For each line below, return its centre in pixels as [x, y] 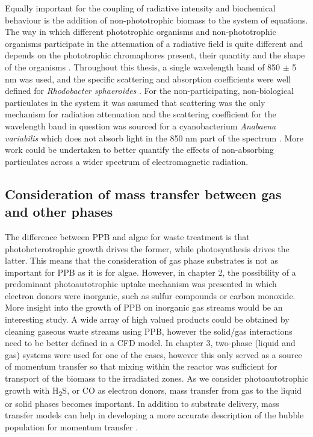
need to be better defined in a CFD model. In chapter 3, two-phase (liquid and [150, 343]
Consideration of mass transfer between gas [143, 194]
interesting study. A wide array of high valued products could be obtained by [147, 319]
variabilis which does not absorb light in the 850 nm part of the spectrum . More [154, 138]
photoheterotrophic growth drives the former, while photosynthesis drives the [147, 248]
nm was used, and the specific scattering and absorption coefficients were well [148, 79]
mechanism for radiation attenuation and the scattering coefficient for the [141, 114]
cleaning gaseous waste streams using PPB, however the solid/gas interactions [149, 331]
